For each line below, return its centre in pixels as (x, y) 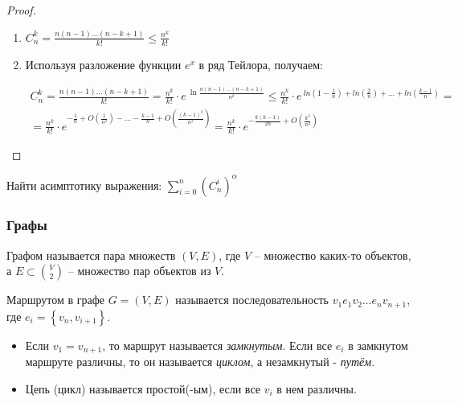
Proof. (21, 10)
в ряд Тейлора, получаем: (261, 64)
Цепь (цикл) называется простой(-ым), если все (143, 388)
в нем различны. (317, 388)
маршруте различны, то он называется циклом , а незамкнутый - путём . (200, 362)
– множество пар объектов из (139, 271)
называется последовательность (252, 300)
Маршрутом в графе (55, 300)
